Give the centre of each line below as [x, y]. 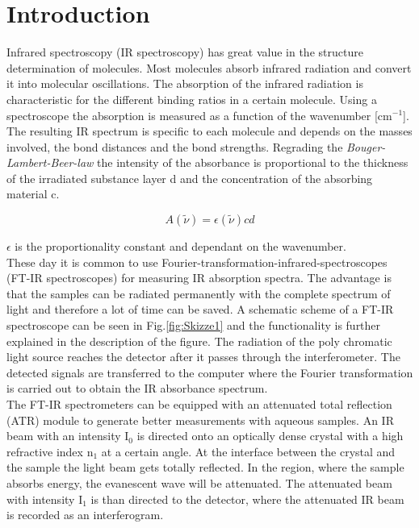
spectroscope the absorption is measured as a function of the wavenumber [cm [199, 115]
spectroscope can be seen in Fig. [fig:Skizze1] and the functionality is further [194, 325]
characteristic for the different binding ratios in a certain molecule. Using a [192, 99]
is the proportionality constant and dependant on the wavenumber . [180, 246]
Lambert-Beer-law [50, 162]
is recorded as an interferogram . [85, 515]
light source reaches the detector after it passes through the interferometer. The [203, 357]
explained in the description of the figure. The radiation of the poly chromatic [199, 341]
